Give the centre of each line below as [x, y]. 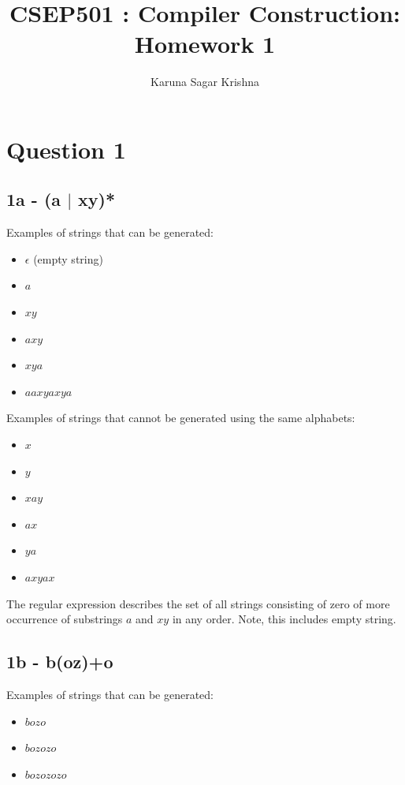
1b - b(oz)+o [60, 662]
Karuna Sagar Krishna [205, 82]
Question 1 [66, 149]
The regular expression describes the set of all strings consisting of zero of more [198, 603]
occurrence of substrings [65, 619]
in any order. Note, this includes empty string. [284, 619]
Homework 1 [205, 44]
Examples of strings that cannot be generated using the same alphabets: [181, 418]
